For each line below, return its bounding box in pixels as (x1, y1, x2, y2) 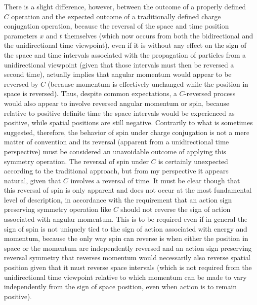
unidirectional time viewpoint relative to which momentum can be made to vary (4, 271, 247, 282)
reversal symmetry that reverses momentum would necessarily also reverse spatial (4, 252, 251, 263)
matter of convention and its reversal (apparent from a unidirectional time (4, 136, 229, 147)
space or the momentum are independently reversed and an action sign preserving (4, 242, 252, 253)
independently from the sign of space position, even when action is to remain (4, 281, 237, 292)
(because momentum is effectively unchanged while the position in (47, 78, 249, 89)
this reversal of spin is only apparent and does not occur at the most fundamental (4, 185, 252, 195)
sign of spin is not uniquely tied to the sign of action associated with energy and (4, 223, 248, 234)
